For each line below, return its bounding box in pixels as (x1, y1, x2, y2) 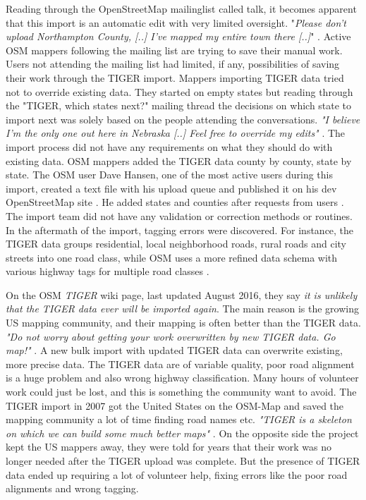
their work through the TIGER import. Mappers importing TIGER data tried (6, 70, 344, 85)
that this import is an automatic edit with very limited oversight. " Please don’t (6, 15, 346, 30)
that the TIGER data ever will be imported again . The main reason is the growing (6, 301, 360, 316)
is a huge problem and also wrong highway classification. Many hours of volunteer (6, 370, 359, 385)
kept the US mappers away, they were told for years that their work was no (6, 439, 332, 454)
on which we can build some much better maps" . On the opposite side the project (6, 425, 359, 440)
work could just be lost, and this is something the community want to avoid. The (6, 384, 357, 399)
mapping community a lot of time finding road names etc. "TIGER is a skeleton (6, 412, 352, 427)
